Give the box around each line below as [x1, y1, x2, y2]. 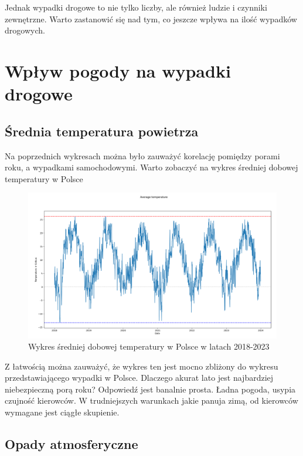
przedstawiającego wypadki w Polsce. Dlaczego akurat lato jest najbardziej [5, 371, 274, 384]
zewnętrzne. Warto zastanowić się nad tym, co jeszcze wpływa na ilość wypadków [5, 12, 297, 25]
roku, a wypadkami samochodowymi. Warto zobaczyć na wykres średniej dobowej [5, 161, 298, 173]
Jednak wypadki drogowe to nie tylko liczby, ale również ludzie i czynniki [5, 1, 267, 13]
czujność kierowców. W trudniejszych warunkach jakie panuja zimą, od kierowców [5, 394, 298, 407]
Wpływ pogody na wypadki [5, 58, 231, 82]
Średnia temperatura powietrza [5, 122, 199, 140]
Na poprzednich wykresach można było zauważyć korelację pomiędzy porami [5, 149, 280, 162]
